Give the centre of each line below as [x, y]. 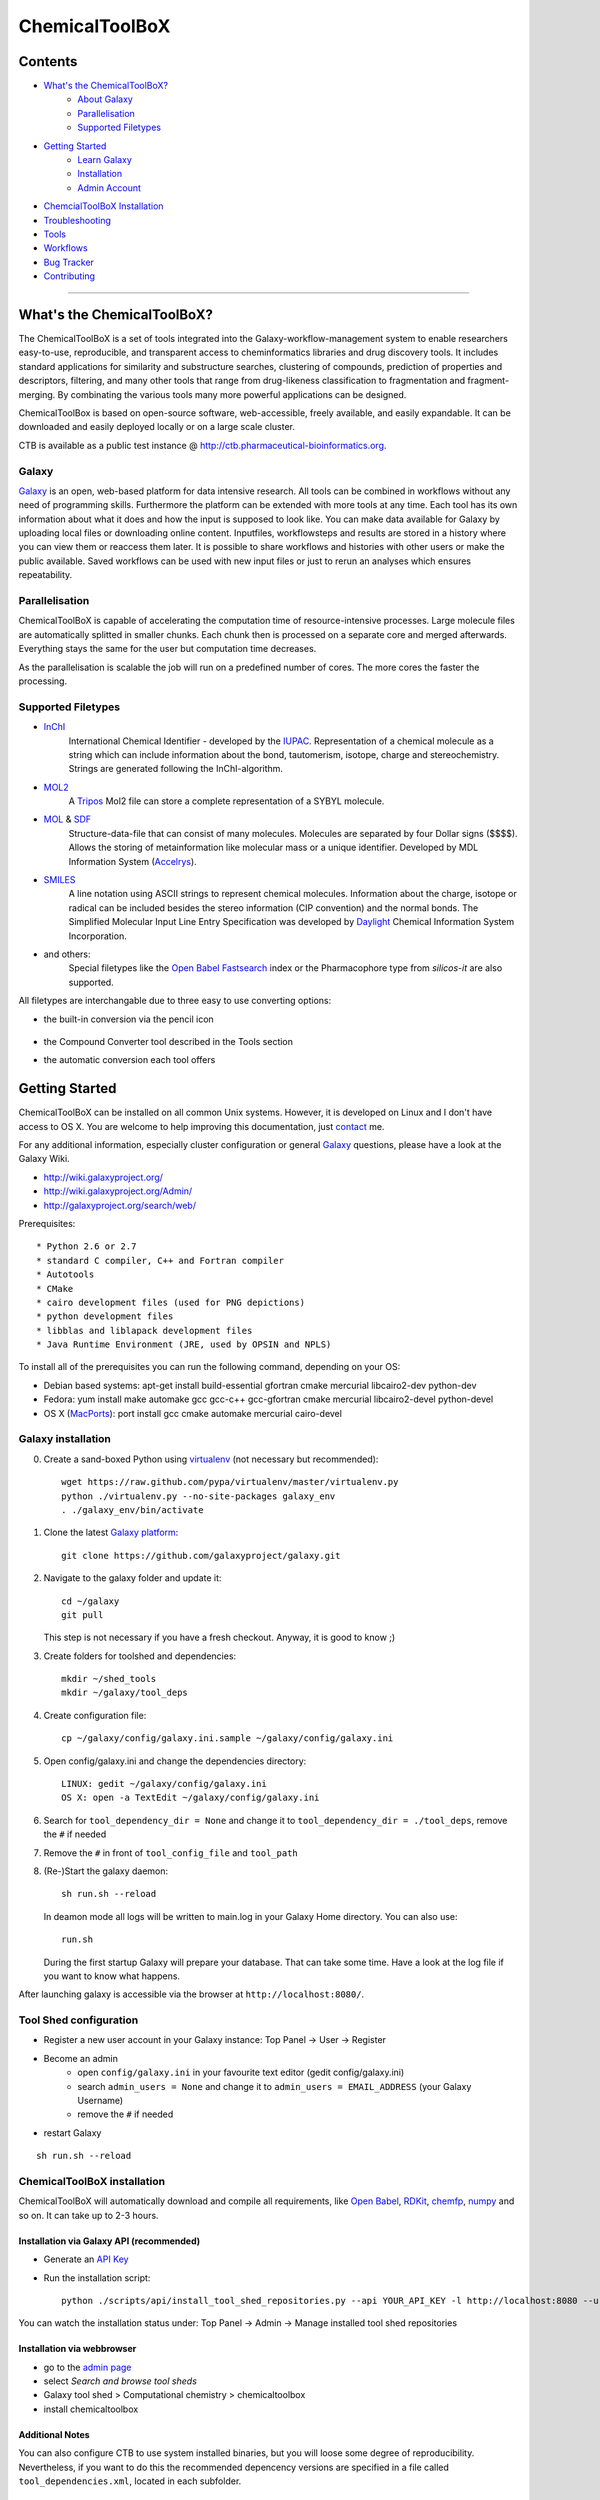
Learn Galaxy [104, 160]
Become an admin [81, 2058]
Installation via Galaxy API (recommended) [109, 2241]
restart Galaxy [72, 2132]
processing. [43, 681]
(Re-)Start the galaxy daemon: [106, 1871]
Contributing [69, 276]
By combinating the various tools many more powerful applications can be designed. [232, 394]
